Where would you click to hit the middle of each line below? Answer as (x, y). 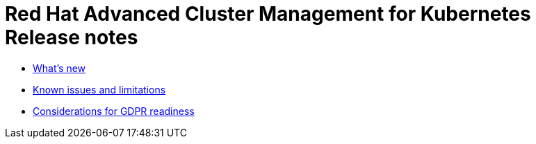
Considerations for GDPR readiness (114, 111)
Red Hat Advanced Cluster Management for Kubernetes (268, 14)
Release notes (72, 37)
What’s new (59, 68)
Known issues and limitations (99, 89)
